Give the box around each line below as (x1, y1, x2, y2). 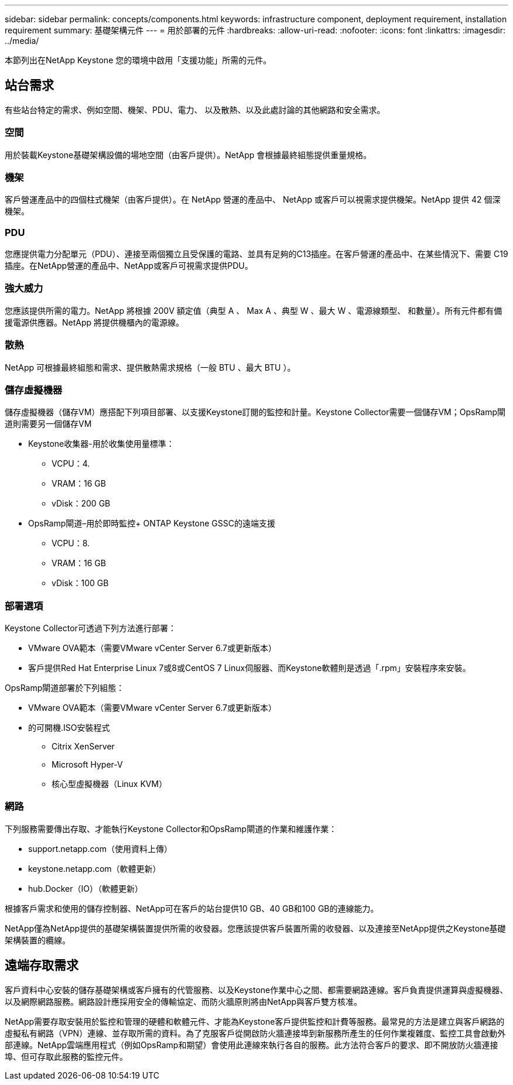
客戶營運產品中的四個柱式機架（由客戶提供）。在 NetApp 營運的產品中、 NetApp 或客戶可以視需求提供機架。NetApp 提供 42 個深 (5, 194, 501, 205)
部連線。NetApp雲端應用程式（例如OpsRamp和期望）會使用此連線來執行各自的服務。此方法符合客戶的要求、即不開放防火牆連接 (5, 1039, 498, 1050)
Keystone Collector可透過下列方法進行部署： (5, 623, 176, 634)
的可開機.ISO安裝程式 (28, 723, 110, 733)
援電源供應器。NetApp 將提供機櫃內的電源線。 (5, 317, 184, 327)
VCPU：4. (52, 458, 90, 469)
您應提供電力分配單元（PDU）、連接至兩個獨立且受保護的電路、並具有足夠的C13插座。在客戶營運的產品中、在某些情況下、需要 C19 (5, 249, 508, 259)
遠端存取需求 (5, 958, 78, 973)
